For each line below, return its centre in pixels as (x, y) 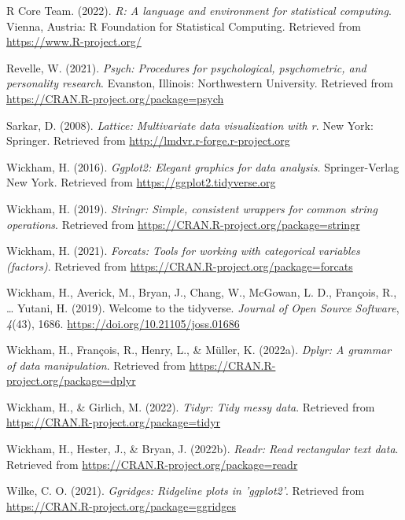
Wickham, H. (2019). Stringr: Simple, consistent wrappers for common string (192, 208)
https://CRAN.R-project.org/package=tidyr (114, 422)
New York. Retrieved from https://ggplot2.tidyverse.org (141, 182)
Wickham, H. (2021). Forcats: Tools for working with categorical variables (183, 251)
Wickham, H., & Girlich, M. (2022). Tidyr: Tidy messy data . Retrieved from (191, 406)
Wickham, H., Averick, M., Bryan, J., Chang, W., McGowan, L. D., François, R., (202, 292)
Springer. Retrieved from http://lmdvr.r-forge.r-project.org (148, 140)
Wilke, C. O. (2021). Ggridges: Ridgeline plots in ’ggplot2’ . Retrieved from (186, 490)
